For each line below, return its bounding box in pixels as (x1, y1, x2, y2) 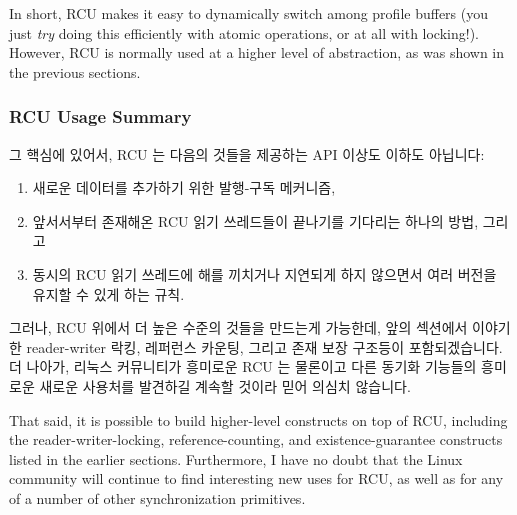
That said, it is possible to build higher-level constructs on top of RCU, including (9, 409, 508, 430)
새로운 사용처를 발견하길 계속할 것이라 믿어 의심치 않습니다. (39, 375, 411, 396)
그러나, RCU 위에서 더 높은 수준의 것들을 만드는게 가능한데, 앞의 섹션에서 (9, 317, 468, 338)
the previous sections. (9, 61, 141, 82)
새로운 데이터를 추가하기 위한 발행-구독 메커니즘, (32, 177, 336, 198)
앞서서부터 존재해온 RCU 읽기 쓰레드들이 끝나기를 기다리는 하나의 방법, (32, 210, 479, 231)
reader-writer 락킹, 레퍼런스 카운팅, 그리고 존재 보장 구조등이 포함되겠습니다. (26, 336, 503, 357)
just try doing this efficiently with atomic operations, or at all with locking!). (9, 22, 479, 43)
